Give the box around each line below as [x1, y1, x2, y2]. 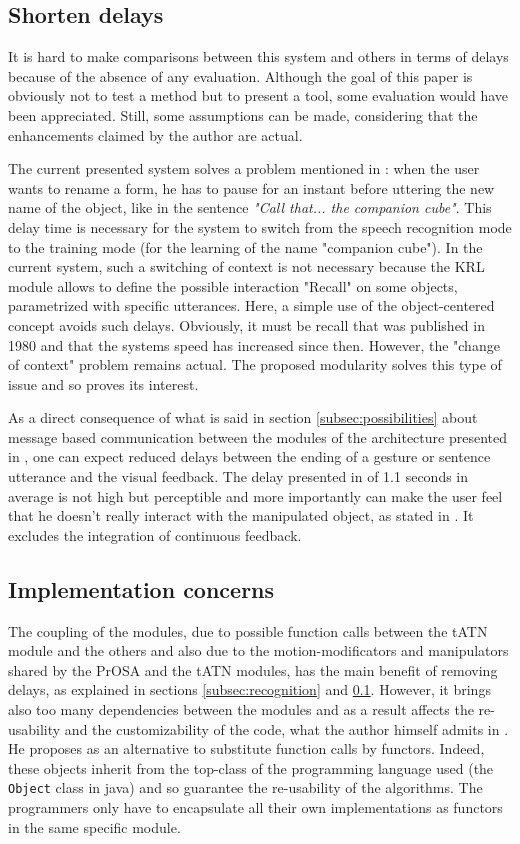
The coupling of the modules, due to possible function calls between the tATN [8, 620, 488, 641]
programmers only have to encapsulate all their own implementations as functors [8, 797, 503, 818]
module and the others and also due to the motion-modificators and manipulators [8, 640, 509, 661]
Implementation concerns [8, 573, 275, 604]
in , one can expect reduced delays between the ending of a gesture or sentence [8, 446, 491, 467]
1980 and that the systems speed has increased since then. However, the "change [8, 334, 500, 355]
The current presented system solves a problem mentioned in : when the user [8, 158, 480, 179]
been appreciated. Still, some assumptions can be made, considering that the [8, 104, 478, 125]
